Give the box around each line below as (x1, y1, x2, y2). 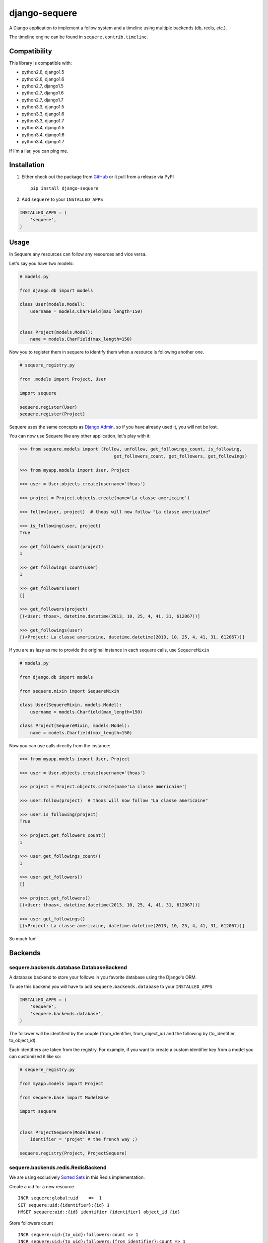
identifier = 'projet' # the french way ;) (30, 1136, 137, 1142)
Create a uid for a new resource (9, 1183, 74, 1189)
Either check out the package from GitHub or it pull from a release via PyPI (21, 174, 174, 180)
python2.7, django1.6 (21, 90, 64, 96)
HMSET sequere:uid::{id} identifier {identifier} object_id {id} (18, 1209, 181, 1215)
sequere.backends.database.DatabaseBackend (9, 964, 127, 971)
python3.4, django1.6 (21, 132, 65, 138)
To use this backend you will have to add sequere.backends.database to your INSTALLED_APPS (9, 983, 213, 989)
